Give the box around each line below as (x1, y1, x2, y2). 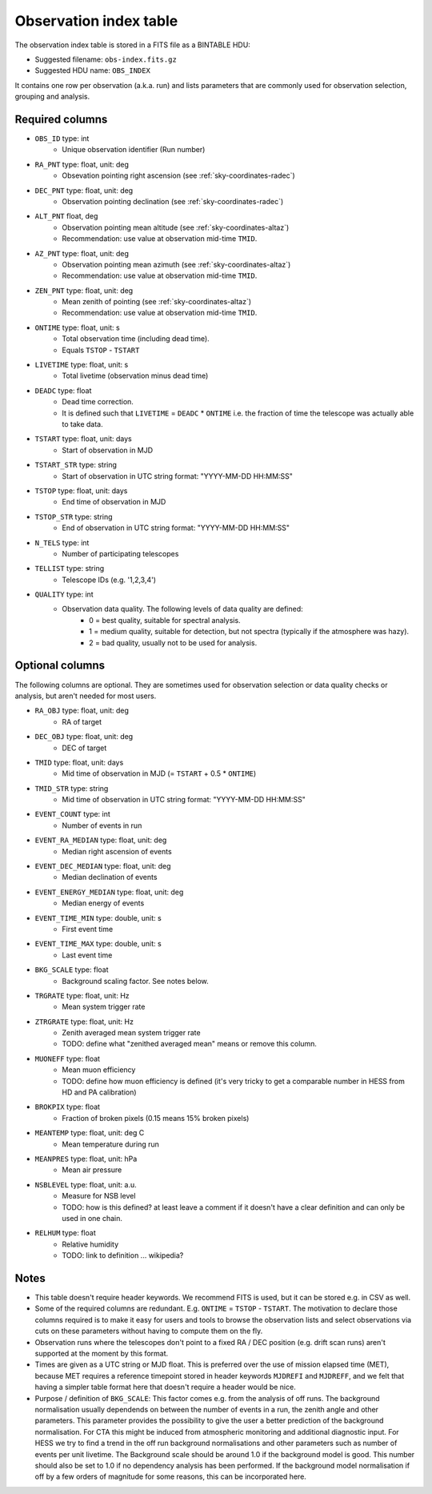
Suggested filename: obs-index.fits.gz (34, 54, 178, 64)
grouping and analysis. (14, 92, 90, 102)
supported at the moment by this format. (34, 1348, 169, 1358)
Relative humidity (62, 1239, 119, 1249)
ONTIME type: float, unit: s (34, 323, 120, 332)
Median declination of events (62, 873, 158, 882)
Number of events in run (62, 821, 142, 830)
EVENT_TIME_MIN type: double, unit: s (34, 913, 162, 922)
